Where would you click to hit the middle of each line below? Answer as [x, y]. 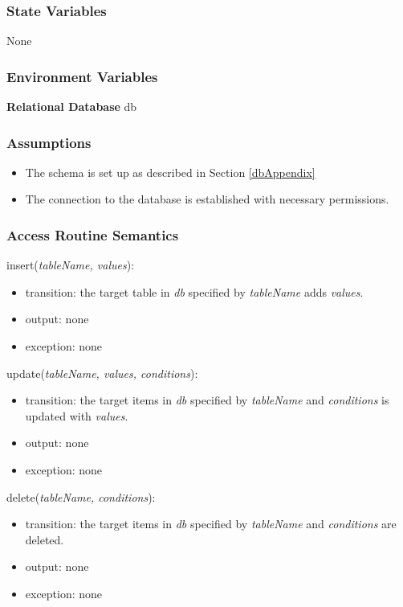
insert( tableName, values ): [71, 265]
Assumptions [49, 142]
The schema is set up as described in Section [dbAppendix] [170, 172]
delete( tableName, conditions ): [81, 496]
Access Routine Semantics [93, 234]
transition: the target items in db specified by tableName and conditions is [207, 400]
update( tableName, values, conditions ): [102, 373]
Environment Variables [82, 76]
